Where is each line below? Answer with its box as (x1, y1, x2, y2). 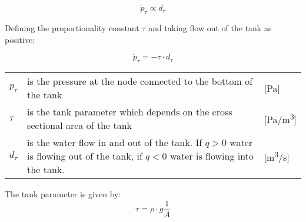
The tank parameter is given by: (5, 188, 121, 200)
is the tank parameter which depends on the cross (27, 105, 232, 119)
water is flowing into (169, 149, 254, 163)
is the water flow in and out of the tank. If (27, 135, 202, 150)
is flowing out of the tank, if (27, 149, 142, 163)
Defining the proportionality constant (5, 22, 139, 34)
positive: (5, 33, 35, 45)
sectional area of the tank (27, 118, 132, 132)
